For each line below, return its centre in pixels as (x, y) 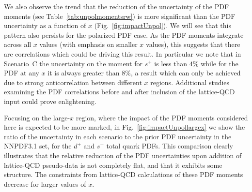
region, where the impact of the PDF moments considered (162, 117)
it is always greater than (84, 73)
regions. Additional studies (190, 82)
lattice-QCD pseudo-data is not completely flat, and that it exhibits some (113, 165)
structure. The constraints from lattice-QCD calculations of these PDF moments (124, 174)
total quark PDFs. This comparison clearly (170, 146)
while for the (220, 63)
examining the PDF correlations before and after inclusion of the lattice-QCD (119, 92)
